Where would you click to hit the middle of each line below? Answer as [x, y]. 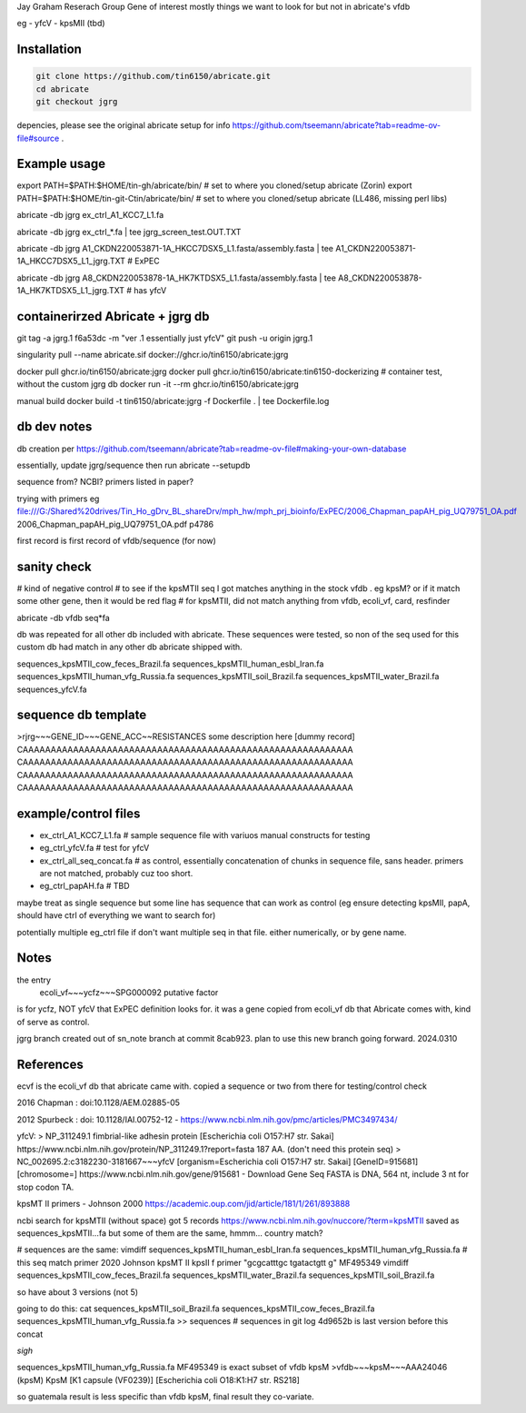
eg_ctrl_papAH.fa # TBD [85, 886]
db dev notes [55, 427]
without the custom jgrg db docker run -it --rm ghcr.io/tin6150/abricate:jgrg [158, 384]
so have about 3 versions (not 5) [78, 1292]
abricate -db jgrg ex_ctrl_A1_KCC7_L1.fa [90, 215]
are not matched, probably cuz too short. [116, 874]
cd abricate [63, 89]
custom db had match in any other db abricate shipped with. [129, 647]
